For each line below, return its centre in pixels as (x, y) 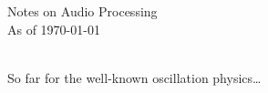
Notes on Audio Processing (82, 11)
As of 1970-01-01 (54, 29)
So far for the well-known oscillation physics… (134, 77)
